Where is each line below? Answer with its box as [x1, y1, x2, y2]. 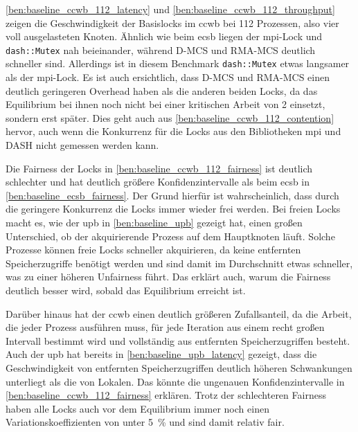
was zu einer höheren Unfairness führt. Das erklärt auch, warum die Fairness [6, 269, 331, 284]
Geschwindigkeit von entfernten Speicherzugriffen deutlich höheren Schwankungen [6, 360, 352, 375]
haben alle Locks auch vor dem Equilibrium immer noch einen [6, 401, 269, 415]
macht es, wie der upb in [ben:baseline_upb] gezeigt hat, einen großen [6, 215, 303, 230]
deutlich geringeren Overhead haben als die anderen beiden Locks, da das [6, 83, 318, 98]
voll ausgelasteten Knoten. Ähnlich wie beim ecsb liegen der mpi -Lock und [6, 29, 323, 44]
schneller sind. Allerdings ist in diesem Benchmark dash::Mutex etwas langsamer [6, 56, 350, 71]
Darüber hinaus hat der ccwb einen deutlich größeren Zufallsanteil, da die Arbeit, [6, 306, 352, 321]
